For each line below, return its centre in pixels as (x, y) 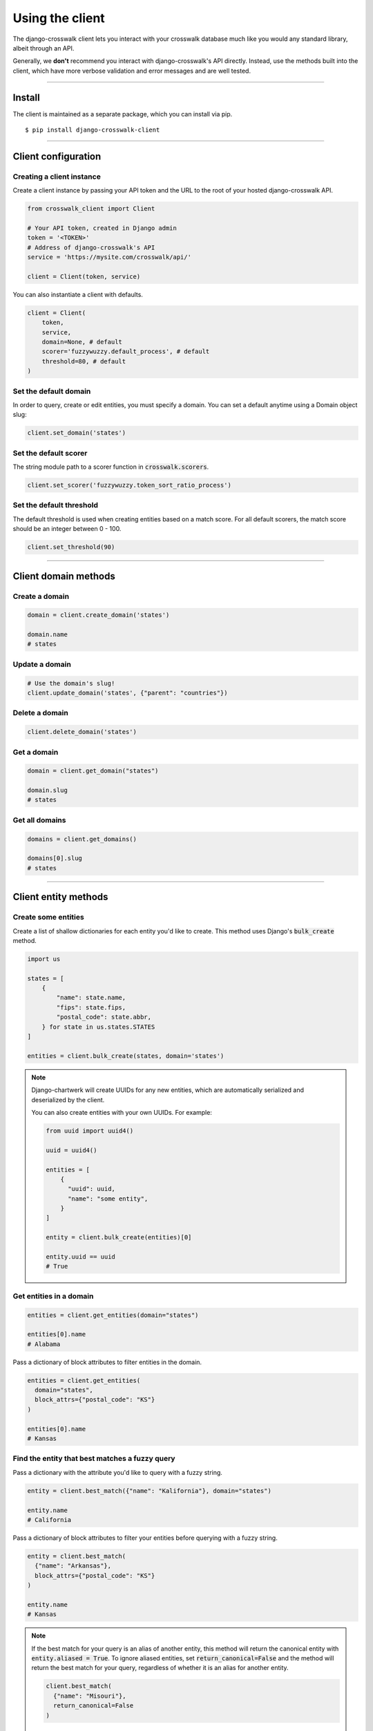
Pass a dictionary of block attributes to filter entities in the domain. (107, 1362)
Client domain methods (64, 576)
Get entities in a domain (53, 1296)
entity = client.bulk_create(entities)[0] (119, 1237)
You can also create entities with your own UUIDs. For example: (122, 1112)
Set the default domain (52, 391)
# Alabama (44, 1344)
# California (49, 1519)
